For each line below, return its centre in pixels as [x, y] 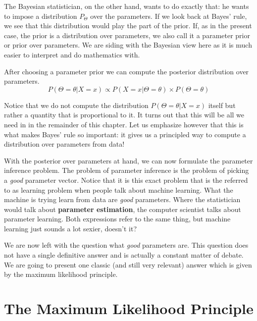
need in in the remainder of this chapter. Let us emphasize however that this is [124, 124]
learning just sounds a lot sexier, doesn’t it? [71, 228]
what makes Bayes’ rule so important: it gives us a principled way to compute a [125, 134]
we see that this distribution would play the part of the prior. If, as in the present [128, 26]
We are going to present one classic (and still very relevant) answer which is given [128, 264]
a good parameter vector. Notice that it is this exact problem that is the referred [126, 180]
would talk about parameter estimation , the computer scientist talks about [123, 209]
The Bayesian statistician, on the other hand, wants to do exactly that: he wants [127, 6]
